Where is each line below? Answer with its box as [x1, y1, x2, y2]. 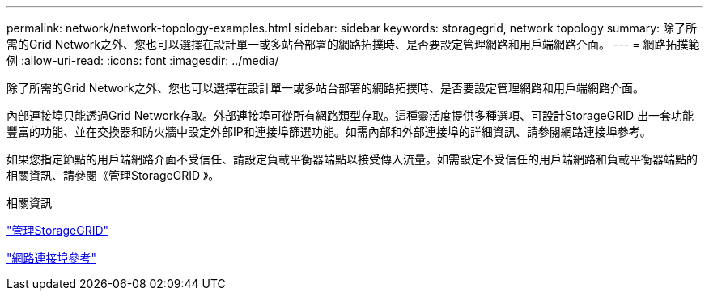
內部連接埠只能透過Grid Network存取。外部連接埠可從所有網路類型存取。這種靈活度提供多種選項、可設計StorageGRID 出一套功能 [6, 108, 694, 122]
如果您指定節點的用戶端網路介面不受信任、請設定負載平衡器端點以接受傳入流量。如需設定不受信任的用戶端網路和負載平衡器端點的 [6, 152, 698, 166]
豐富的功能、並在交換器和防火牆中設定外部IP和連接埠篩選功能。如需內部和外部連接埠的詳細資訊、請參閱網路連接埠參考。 [6, 125, 652, 138]
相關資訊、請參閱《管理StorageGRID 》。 [6, 168, 220, 182]
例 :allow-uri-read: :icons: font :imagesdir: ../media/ [6, 53, 279, 67]
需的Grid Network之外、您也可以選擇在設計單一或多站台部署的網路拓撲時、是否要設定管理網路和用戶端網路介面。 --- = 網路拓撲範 [6, 37, 700, 51]
